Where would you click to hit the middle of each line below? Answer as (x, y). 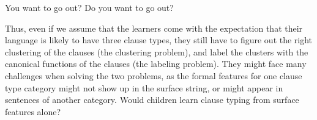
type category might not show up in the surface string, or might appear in (144, 87)
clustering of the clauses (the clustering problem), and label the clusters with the (157, 51)
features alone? (33, 111)
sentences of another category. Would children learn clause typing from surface (152, 100)
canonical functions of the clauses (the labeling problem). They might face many (156, 64)
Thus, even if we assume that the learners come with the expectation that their (154, 28)
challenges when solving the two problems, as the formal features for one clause (154, 75)
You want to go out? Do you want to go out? (89, 7)
